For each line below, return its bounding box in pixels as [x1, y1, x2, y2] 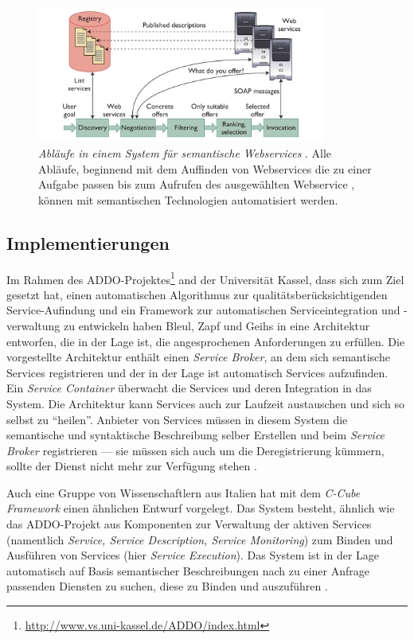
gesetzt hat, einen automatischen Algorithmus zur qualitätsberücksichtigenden [6, 286, 388, 302]
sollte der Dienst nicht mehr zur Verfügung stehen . [6, 458, 257, 474]
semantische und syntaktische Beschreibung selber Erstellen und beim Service [6, 427, 385, 443]
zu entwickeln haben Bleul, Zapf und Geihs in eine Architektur [63, 317, 370, 333]
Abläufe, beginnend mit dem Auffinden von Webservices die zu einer [38, 160, 372, 177]
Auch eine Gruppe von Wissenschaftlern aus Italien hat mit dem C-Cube [6, 484, 361, 501]
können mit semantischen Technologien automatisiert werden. [38, 191, 338, 208]
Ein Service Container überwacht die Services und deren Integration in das [6, 380, 372, 396]
